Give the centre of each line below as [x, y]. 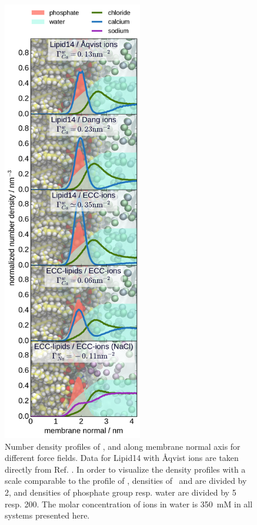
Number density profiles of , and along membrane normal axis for [123, 446]
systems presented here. [47, 515]
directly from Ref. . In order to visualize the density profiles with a [125, 469]
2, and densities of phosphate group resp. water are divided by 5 [121, 492]
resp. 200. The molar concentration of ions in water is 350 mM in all [129, 504]
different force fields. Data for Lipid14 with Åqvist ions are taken [122, 458]
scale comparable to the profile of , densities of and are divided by [126, 481]
